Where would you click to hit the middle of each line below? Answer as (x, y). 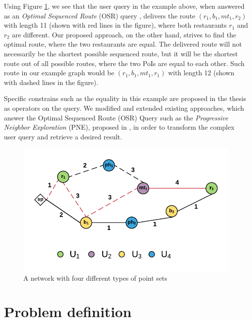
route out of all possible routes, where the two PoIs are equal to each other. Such (124, 63)
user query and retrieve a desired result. (63, 136)
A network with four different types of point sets (95, 278)
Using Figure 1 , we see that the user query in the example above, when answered (124, 6)
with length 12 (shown (201, 73)
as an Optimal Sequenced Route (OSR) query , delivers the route (100, 15)
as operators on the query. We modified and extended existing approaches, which (124, 108)
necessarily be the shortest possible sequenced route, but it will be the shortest (121, 53)
